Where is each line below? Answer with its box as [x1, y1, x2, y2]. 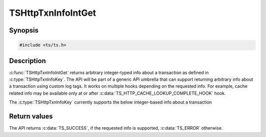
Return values [9, 112, 53, 121]
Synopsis [9, 26, 39, 34]
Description [9, 57, 46, 65]
